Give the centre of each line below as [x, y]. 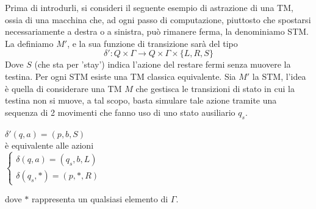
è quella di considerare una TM [63, 88]
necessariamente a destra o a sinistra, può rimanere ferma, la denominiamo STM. [157, 31]
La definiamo [29, 43]
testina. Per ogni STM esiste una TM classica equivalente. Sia [120, 76]
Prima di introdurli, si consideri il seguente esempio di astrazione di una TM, [149, 7]
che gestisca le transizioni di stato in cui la [215, 88]
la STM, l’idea [279, 76]
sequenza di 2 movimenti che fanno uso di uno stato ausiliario [120, 112]
